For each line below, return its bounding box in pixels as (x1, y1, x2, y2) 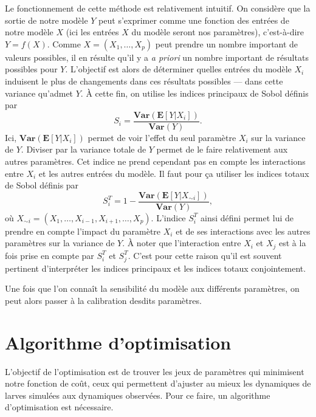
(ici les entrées (66, 26, 119, 38)
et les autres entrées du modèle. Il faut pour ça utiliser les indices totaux (38, 167, 309, 179)
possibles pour (5, 63, 58, 75)
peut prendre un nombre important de (155, 37, 298, 50)
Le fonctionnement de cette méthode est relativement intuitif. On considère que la (5, 2, 311, 14)
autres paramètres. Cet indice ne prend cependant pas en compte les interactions (5, 155, 306, 167)
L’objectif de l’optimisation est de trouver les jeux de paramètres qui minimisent (5, 365, 304, 377)
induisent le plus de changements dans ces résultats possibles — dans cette (5, 74, 283, 87)
